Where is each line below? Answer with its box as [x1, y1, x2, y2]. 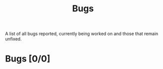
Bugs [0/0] [5, 53, 50, 65]
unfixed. [5, 36, 22, 42]
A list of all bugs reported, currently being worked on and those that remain [5, 31, 159, 37]
